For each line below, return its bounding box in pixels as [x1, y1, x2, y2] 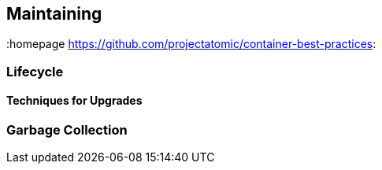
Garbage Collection [6, 122, 128, 139]
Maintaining [6, 4, 102, 24]
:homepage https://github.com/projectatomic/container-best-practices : [6, 37, 376, 51]
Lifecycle [6, 63, 64, 79]
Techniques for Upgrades [6, 94, 143, 108]
